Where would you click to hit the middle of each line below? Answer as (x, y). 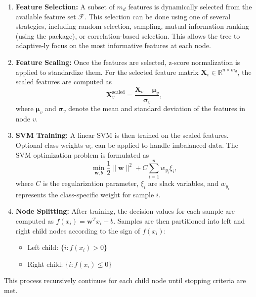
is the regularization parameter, (91, 183)
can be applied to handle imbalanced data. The (167, 145)
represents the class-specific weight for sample (85, 194)
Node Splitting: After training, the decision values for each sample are (125, 211)
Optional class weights (49, 145)
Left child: (43, 247)
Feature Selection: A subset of (65, 6)
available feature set (46, 16)
